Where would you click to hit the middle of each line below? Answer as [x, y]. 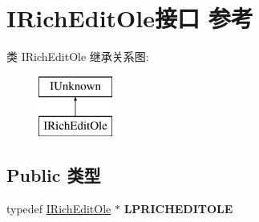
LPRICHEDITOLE [178, 209]
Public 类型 [54, 175]
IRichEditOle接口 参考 [130, 18]
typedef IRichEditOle [59, 209]
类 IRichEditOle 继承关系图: [78, 57]
